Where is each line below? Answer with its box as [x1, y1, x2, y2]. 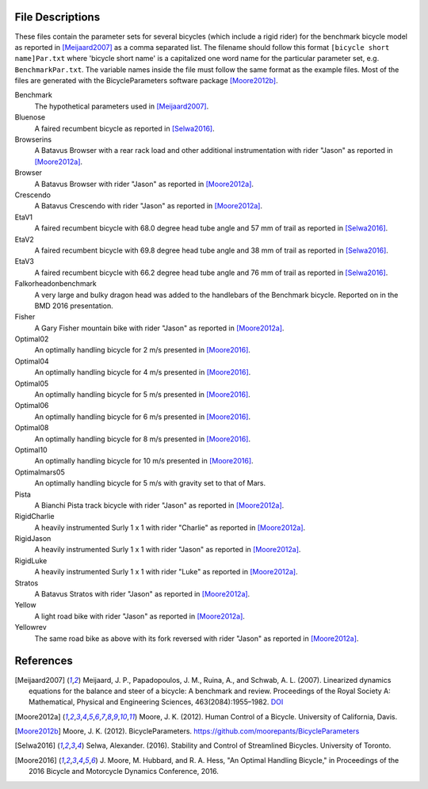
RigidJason [14, 534, 52, 543]
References [14, 654, 73, 668]
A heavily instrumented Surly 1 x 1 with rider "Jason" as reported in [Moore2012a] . [34, 545, 301, 555]
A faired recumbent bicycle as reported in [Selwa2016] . [34, 124, 215, 133]
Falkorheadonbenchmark [14, 279, 97, 288]
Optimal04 [14, 356, 49, 366]
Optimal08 [14, 423, 49, 433]
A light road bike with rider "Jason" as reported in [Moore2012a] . [34, 611, 246, 621]
